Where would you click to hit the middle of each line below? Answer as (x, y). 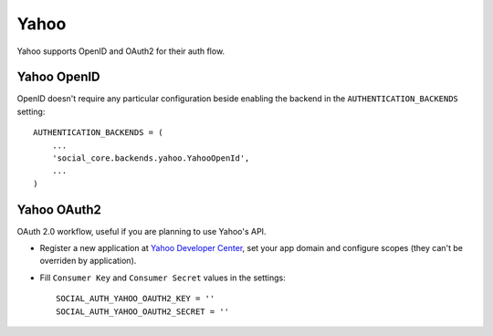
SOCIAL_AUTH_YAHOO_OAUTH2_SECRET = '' (143, 311)
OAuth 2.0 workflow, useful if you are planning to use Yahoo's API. (142, 231)
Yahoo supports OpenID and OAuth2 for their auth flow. (121, 51)
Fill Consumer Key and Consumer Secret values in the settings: (163, 278)
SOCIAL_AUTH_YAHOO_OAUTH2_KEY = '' (136, 299)
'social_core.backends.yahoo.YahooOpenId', (151, 158)
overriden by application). (88, 261)
